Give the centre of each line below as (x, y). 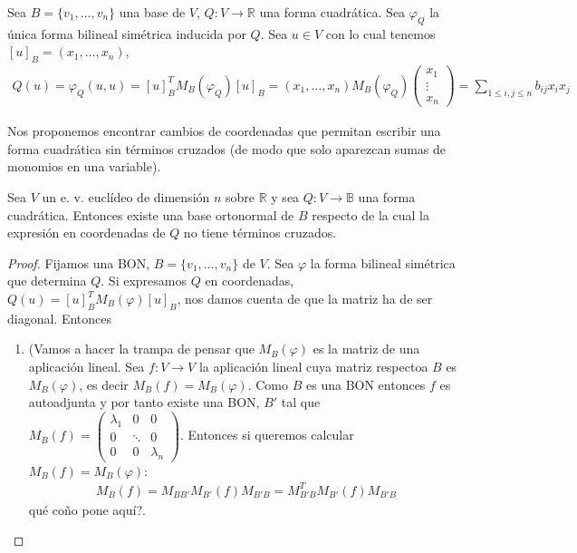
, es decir (104, 384)
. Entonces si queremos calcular (267, 435)
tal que (301, 402)
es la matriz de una (366, 349)
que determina (47, 281)
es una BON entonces (366, 384)
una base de (152, 12)
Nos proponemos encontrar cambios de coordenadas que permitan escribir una (224, 131)
